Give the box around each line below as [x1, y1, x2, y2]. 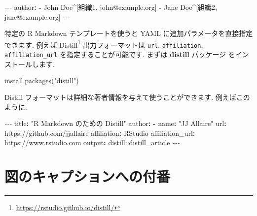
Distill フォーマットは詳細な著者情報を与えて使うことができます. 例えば [4, 92, 236, 102]
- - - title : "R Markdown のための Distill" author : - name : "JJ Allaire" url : [4, 118, 226, 128]
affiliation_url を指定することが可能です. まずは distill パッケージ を [4, 49, 235, 60]
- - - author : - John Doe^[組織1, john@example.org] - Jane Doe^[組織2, [4, 2, 218, 12]
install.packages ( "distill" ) [4, 75, 79, 86]
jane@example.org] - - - [4, 11, 71, 22]
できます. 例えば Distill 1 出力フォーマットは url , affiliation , [4, 38, 203, 50]
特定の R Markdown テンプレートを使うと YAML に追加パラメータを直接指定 [4, 28, 253, 38]
